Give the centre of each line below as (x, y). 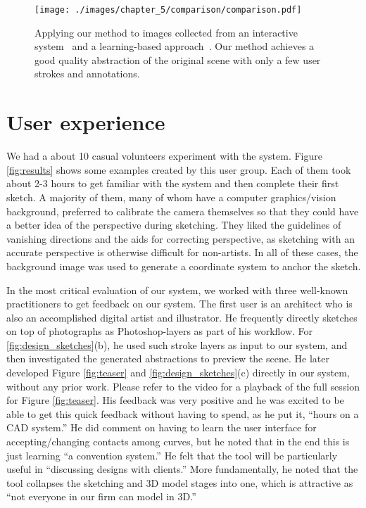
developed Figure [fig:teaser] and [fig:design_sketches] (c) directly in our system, (178, 373)
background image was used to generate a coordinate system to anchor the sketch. (184, 266)
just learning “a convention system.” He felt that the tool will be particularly (172, 455)
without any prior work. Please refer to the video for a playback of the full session (183, 386)
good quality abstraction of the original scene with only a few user (178, 59)
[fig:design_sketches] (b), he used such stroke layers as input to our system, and (177, 344)
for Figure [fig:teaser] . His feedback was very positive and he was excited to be (175, 400)
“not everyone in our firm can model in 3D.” (101, 496)
